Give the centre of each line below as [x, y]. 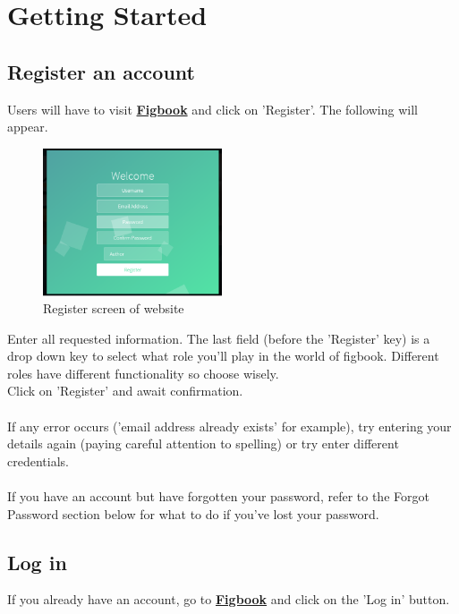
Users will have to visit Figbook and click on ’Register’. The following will [212, 109]
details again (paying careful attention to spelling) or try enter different [203, 443]
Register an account [101, 71]
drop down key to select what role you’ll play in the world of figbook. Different [223, 356]
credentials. [38, 460]
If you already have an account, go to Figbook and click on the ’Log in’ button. [229, 599]
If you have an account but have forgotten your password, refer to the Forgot [218, 496]
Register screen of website [114, 308]
